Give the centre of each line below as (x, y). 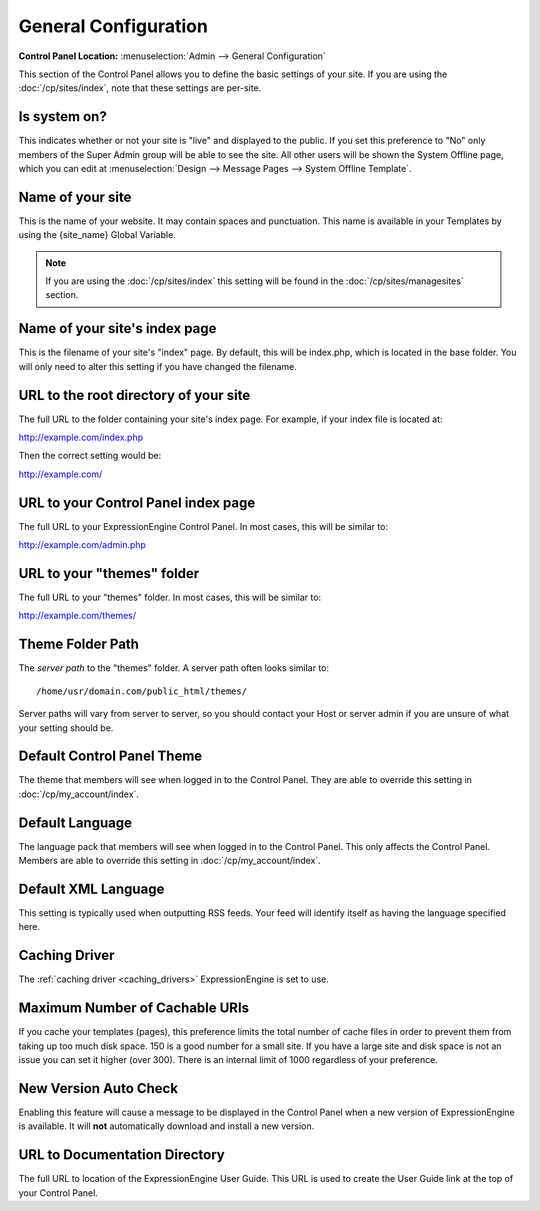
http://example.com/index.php (81, 437)
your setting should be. (66, 727)
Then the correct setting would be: (90, 456)
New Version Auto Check (98, 1088)
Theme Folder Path (79, 644)
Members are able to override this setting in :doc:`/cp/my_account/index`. (170, 861)
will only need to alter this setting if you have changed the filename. (157, 366)
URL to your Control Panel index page (137, 502)
